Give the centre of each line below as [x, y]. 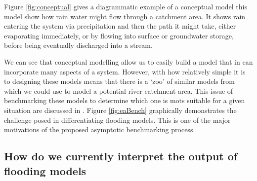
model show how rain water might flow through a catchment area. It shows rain [125, 16]
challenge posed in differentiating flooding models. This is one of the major [117, 120]
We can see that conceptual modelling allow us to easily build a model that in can [128, 61]
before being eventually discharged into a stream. [78, 45]
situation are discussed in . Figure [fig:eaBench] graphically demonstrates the [120, 110]
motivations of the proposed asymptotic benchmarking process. [100, 129]
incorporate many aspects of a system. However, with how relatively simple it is [125, 71]
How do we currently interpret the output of [121, 156]
